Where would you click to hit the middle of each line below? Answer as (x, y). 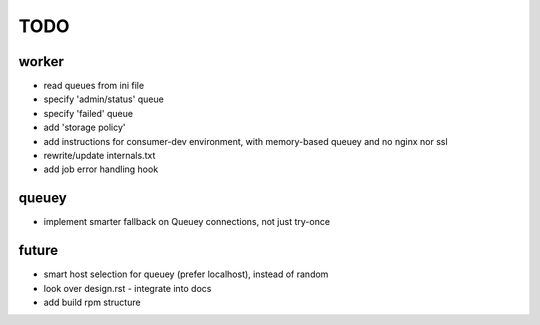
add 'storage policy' (84, 127)
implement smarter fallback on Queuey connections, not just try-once (186, 222)
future (38, 250)
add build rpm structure (92, 302)
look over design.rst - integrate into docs (127, 288)
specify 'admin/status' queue (103, 99)
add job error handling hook (101, 169)
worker (41, 61)
